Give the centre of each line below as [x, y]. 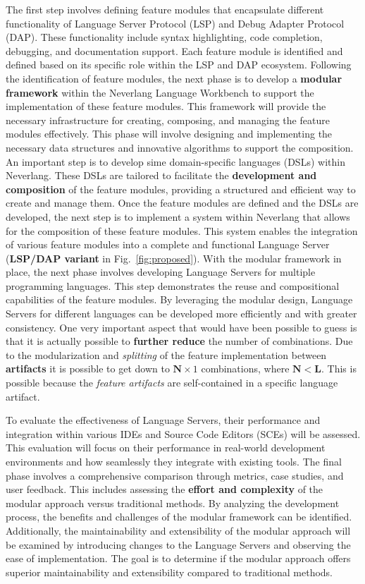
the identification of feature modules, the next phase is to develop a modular [174, 78]
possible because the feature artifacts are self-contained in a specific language [172, 383]
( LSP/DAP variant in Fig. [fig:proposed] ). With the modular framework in [174, 258]
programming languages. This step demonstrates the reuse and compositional [173, 285]
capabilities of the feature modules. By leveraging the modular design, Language [179, 299]
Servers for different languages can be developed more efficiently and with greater [181, 314]
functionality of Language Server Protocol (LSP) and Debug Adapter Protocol [175, 23]
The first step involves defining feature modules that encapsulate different [165, 9]
